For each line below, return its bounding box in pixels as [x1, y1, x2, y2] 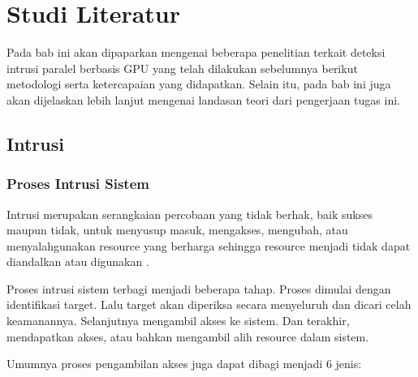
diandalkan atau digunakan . [6, 253, 149, 270]
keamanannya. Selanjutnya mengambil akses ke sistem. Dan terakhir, [6, 312, 350, 329]
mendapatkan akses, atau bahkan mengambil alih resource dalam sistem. [6, 328, 369, 345]
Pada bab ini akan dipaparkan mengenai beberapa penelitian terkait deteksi [6, 44, 386, 61]
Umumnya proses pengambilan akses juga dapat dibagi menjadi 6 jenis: [6, 355, 362, 372]
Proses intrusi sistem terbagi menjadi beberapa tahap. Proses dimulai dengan [6, 280, 391, 297]
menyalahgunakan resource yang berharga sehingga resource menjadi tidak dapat [6, 237, 411, 254]
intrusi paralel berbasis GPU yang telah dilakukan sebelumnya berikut [6, 59, 358, 76]
